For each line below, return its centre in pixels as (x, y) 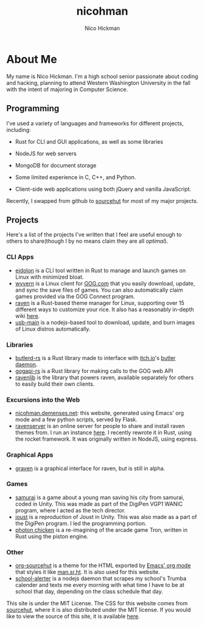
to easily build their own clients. (55, 384)
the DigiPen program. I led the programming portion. (81, 523)
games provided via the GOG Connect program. (75, 296)
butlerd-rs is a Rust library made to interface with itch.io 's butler (95, 358)
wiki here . (27, 315)
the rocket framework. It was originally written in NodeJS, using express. (106, 439)
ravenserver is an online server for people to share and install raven (100, 426)
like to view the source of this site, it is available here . (73, 616)
